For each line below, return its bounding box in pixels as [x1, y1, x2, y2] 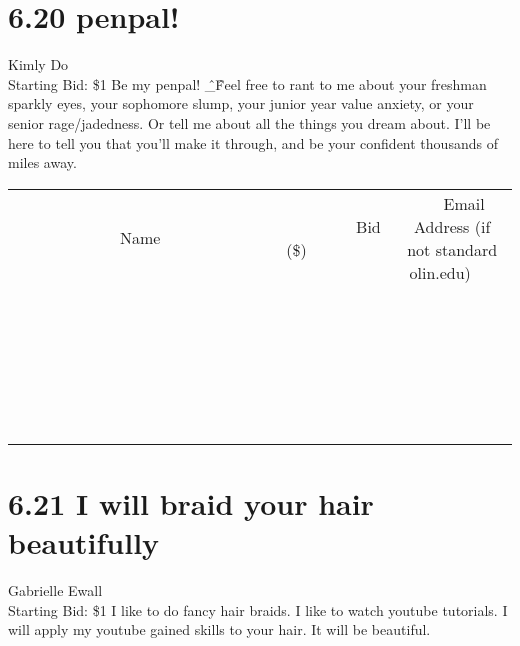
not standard [407, 237, 498, 261]
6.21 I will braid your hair [8, 482, 374, 523]
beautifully [8, 522, 160, 563]
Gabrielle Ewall [8, 580, 103, 600]
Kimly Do [8, 54, 69, 75]
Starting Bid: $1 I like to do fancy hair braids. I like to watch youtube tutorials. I [8, 599, 508, 620]
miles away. [8, 152, 77, 173]
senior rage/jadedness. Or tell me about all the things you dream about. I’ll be [8, 112, 491, 133]
